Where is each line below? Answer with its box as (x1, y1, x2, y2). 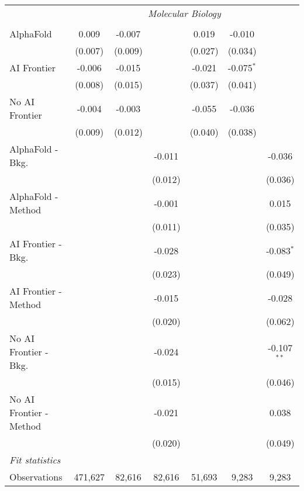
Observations (9, 470, 63, 483)
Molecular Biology (147, 6, 221, 20)
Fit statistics (9, 453, 61, 466)
